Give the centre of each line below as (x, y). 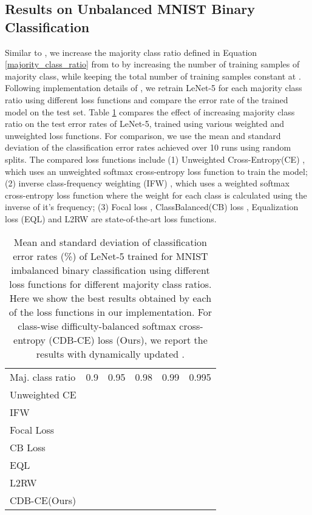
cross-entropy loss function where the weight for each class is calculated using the (156, 195)
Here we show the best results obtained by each (110, 298)
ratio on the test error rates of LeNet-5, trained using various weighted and (145, 124)
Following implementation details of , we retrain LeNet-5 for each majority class (154, 88)
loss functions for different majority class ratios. (110, 284)
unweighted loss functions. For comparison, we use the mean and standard (143, 135)
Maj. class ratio (43, 377)
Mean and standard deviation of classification (110, 242)
